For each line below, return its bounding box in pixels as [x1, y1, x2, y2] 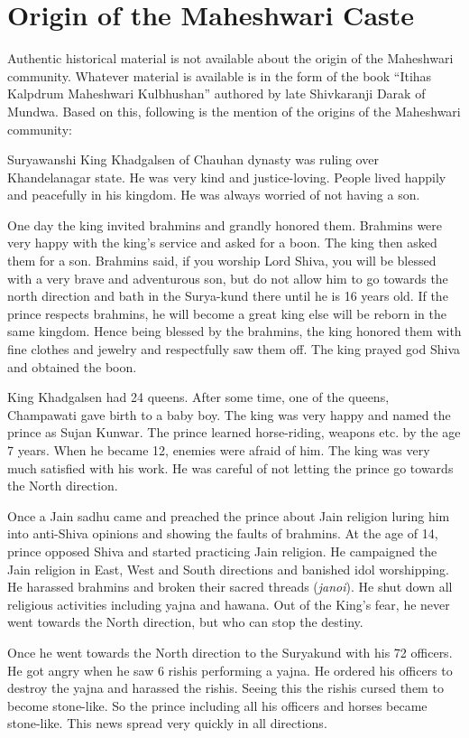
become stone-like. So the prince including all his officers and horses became [7, 696, 428, 715]
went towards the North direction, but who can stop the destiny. [7, 612, 363, 631]
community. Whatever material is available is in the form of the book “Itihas [7, 66, 432, 85]
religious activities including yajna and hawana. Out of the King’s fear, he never [7, 594, 450, 613]
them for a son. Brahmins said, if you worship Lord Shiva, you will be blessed [7, 251, 437, 270]
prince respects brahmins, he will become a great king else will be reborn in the [7, 304, 447, 322]
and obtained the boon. [7, 357, 137, 376]
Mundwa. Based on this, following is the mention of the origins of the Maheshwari [7, 101, 461, 120]
